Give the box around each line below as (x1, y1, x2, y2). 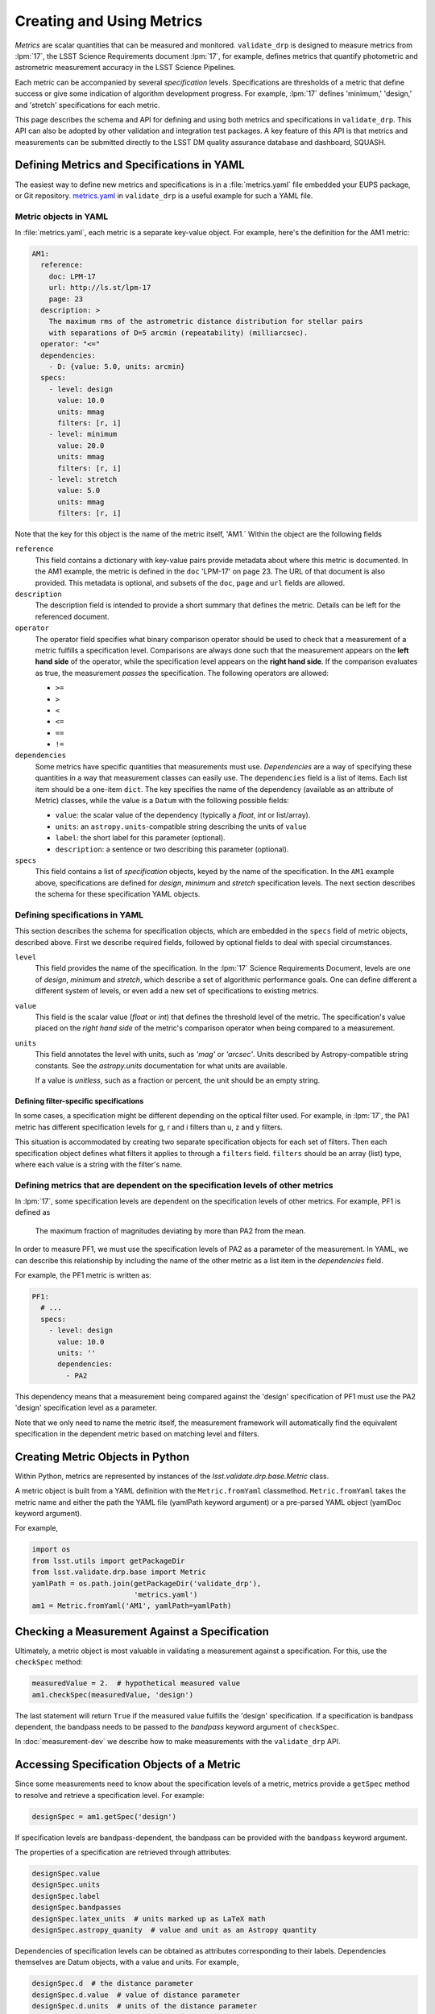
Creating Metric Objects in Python (14, 1450, 189, 1464)
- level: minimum (48, 429, 118, 439)
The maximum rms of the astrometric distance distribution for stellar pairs (48, 317, 364, 326)
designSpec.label (31, 1892, 101, 1900)
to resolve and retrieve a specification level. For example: (14, 1790, 205, 1800)
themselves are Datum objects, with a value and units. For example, (14, 1958, 239, 1967)
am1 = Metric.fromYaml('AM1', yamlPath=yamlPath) (31, 1602, 232, 1610)
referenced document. (35, 611, 110, 621)
